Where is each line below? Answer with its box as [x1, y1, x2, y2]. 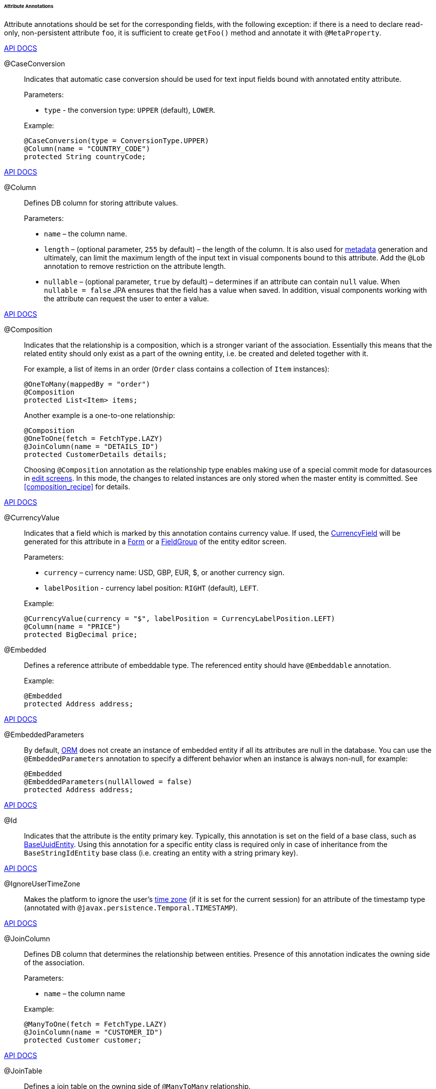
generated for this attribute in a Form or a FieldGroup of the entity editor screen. [24, 537, 287, 546]
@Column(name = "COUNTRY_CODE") [24, 144, 150, 153]
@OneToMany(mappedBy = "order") [24, 380, 150, 388]
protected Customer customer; [24, 1036, 142, 1044]
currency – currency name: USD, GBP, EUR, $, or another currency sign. [44, 568, 284, 577]
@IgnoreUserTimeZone [4, 879, 80, 888]
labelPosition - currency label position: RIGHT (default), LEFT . [44, 583, 259, 592]
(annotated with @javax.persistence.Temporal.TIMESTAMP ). [24, 903, 238, 912]
